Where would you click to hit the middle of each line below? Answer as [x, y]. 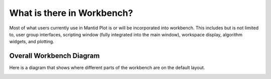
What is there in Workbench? [71, 13]
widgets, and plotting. [32, 42]
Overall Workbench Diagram [54, 56]
